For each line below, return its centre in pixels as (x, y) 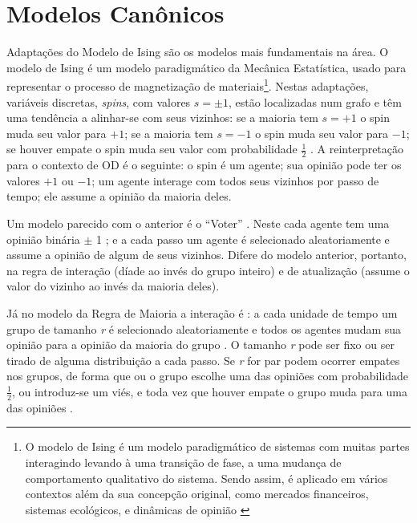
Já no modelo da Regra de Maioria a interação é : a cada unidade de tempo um (202, 312)
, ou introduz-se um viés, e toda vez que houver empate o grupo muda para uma (209, 391)
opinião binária (43, 239)
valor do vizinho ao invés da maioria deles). (113, 286)
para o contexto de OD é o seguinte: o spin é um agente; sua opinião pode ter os (204, 165)
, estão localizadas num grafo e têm (315, 101)
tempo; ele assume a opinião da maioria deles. (119, 196)
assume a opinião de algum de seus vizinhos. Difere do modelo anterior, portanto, (206, 255)
